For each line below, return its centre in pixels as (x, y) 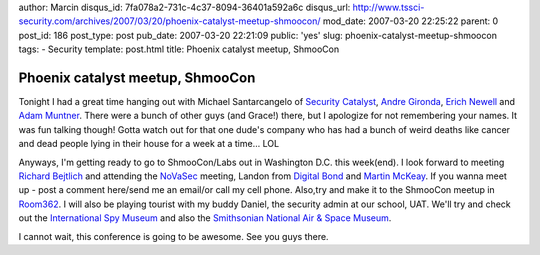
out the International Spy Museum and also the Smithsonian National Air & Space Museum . (205, 218)
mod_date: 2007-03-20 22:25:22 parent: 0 (410, 21)
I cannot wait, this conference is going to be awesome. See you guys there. (173, 236)
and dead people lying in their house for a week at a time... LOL (149, 144)
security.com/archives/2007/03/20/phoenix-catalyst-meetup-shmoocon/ (169, 21)
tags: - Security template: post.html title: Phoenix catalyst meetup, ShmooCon (179, 49)
